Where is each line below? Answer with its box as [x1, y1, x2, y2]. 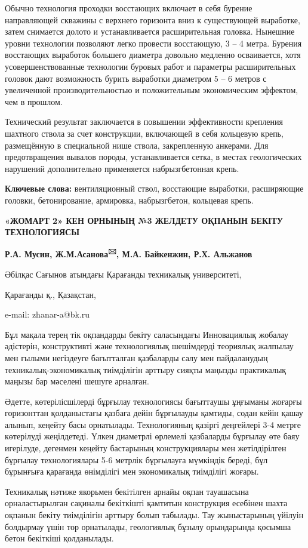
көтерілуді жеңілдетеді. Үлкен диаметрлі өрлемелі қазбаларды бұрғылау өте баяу [5, 430, 300, 442]
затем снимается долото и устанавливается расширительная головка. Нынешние [5, 25, 295, 38]
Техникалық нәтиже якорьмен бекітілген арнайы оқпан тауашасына [5, 485, 249, 497]
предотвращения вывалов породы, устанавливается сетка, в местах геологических [5, 150, 302, 163]
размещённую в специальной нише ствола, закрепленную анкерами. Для [5, 138, 269, 151]
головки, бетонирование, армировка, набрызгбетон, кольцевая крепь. [5, 193, 254, 206]
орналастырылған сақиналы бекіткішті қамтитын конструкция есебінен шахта [5, 497, 288, 509]
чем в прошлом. [5, 95, 63, 107]
